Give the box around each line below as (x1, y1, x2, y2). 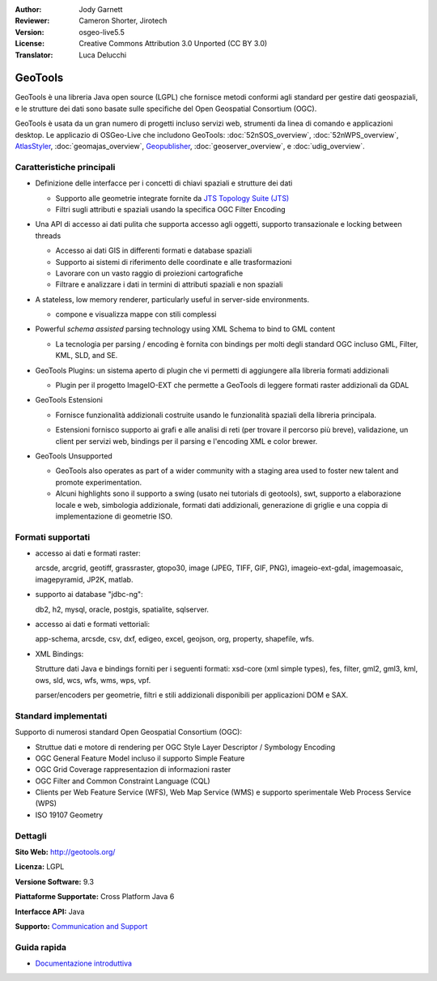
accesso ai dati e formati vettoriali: (35, 620, 151, 629)
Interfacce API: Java (15, 906, 85, 916)
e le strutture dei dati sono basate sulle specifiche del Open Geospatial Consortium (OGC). (15, 104, 317, 113)
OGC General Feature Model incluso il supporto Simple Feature (35, 753, 245, 763)
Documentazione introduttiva (35, 958, 133, 968)
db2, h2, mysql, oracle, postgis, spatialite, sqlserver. (35, 604, 210, 614)
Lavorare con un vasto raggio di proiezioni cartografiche (55, 268, 244, 278)
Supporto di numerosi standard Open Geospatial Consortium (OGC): (15, 727, 243, 737)
